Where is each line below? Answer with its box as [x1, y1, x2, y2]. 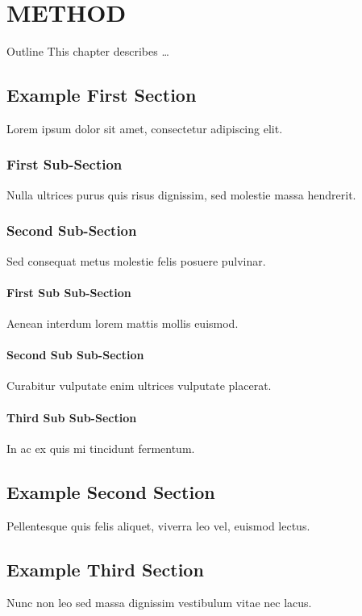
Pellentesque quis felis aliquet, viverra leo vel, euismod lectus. [6, 517, 310, 534]
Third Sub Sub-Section [6, 409, 137, 425]
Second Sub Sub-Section [6, 346, 144, 363]
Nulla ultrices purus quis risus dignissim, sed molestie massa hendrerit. [6, 186, 356, 203]
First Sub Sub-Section [6, 283, 131, 300]
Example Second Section [6, 479, 215, 504]
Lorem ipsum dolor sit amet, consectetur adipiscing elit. [6, 119, 283, 136]
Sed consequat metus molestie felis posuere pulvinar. [6, 252, 266, 269]
